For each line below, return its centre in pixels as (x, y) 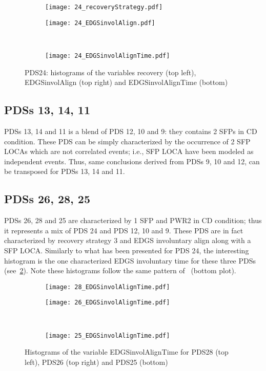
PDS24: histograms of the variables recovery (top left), (110, 72)
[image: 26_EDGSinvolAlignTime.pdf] (108, 303)
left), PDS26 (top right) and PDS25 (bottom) (96, 362)
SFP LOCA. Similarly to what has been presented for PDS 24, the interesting (127, 250)
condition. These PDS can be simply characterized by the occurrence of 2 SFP (127, 141)
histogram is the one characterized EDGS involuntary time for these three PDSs (130, 260)
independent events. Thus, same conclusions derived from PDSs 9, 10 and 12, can (132, 161)
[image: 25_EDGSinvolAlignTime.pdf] (108, 335)
